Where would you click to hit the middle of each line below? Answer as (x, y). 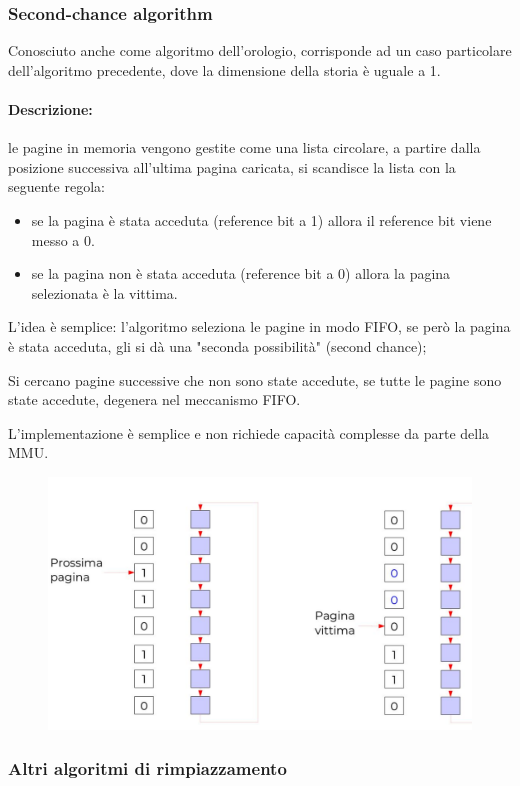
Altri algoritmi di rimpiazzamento (147, 768)
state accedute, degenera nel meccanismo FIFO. (154, 399)
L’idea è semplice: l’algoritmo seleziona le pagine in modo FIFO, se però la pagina (259, 326)
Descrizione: (50, 109)
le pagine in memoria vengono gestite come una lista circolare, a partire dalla (244, 147)
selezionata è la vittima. (104, 292)
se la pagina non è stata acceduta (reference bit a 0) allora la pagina (241, 273)
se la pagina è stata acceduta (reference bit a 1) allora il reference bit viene (261, 219)
